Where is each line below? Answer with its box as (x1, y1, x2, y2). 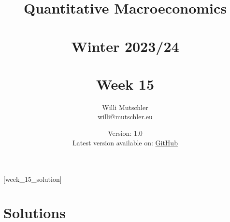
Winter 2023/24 (71, 36, 179, 56)
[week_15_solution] (3, 174, 62, 184)
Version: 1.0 (108, 128, 143, 138)
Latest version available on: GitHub (72, 137, 178, 147)
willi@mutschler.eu (98, 111, 153, 122)
